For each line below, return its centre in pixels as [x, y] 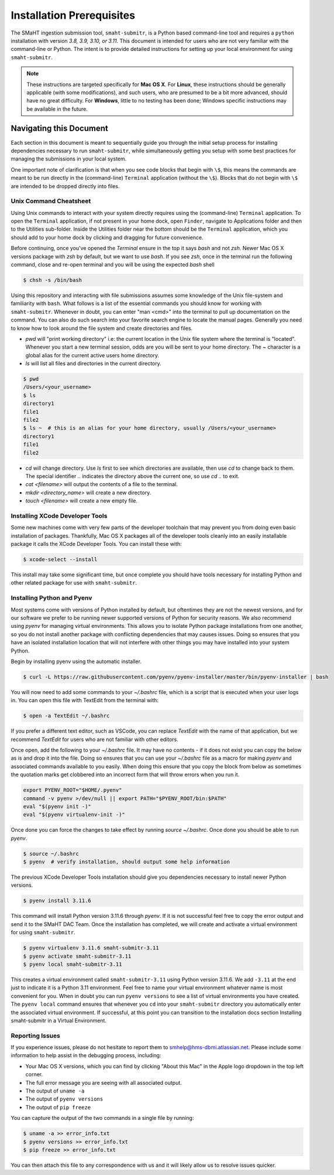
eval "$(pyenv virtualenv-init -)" [74, 815]
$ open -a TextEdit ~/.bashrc [66, 716]
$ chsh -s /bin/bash [52, 280]
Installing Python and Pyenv [51, 598]
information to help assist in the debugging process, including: [86, 1056]
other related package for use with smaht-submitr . [74, 583]
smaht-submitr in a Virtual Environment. [58, 1020]
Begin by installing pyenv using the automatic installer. [76, 661]
